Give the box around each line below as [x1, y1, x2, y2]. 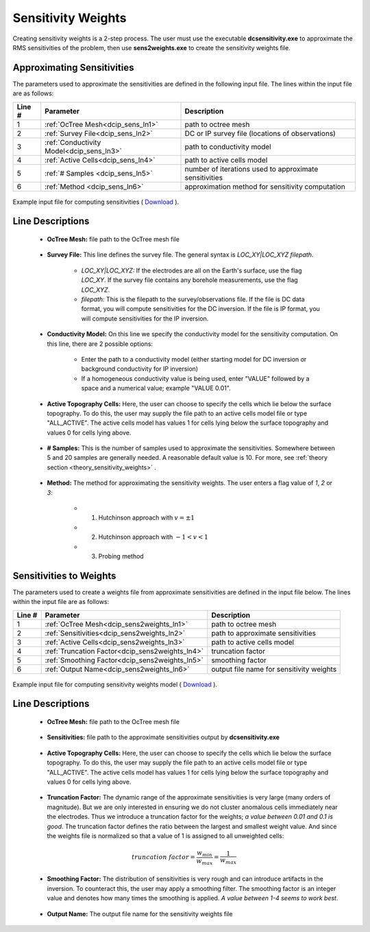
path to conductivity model [184, 141, 271, 151]
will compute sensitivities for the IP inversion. [81, 314, 209, 323]
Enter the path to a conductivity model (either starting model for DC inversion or [81, 355, 307, 363]
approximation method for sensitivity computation [184, 182, 345, 191]
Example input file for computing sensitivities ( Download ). [12, 198, 180, 206]
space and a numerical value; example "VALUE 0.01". [81, 384, 231, 393]
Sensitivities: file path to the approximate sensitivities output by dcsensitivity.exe [47, 733, 280, 741]
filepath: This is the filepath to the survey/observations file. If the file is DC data [81, 295, 305, 303]
